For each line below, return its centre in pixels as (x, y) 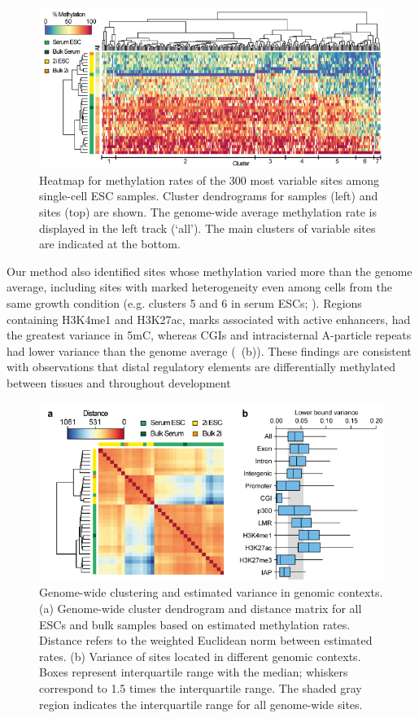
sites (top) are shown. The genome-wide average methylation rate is (208, 211)
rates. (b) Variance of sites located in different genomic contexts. (200, 656)
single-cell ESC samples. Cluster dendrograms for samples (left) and (209, 196)
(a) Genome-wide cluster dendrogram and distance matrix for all (201, 608)
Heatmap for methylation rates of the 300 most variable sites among (209, 179)
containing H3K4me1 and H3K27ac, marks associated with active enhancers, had (209, 319)
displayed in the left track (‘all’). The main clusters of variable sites (207, 228)
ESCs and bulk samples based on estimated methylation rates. (195, 624)
